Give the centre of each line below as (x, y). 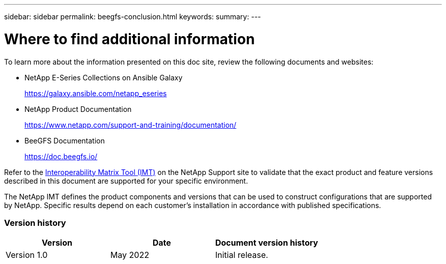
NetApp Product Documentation (78, 109)
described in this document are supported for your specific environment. (126, 181)
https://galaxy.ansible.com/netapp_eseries (96, 93)
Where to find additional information (130, 39)
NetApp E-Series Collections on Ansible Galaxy (104, 77)
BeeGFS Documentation (65, 140)
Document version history (267, 243)
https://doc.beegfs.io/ (61, 156)
